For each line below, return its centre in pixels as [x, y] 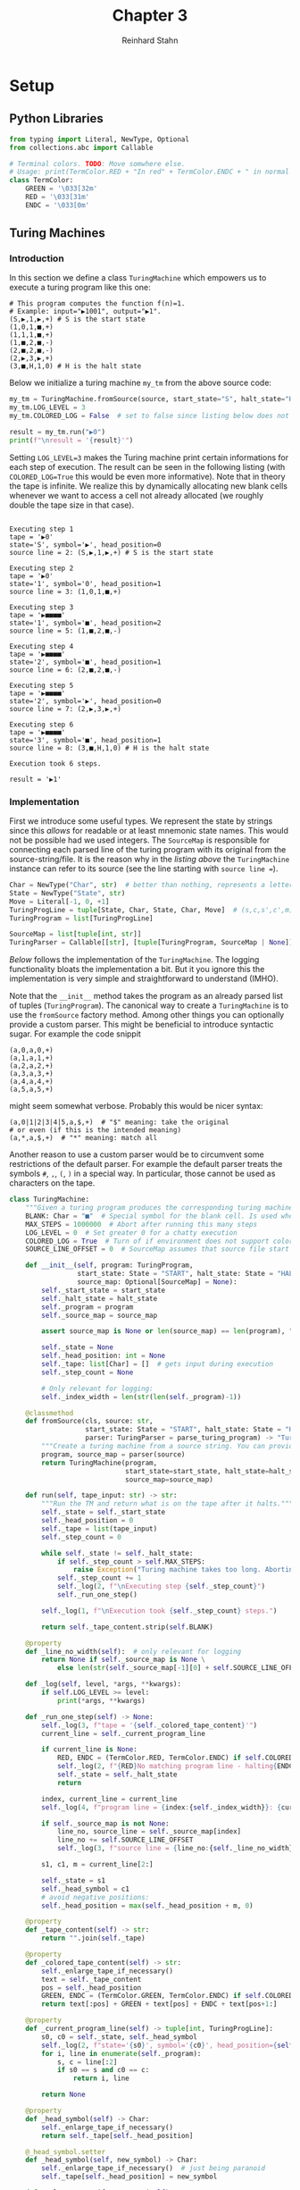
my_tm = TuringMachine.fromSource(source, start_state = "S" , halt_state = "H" [153, 399]
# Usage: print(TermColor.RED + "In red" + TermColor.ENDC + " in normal [150, 172]
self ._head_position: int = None [104, 1356]
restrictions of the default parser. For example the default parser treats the [146, 1164]
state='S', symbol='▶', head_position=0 [86, 545]
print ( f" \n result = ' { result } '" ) [71, 440]
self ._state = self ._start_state [104, 1512]
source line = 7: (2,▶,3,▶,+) [66, 709]
